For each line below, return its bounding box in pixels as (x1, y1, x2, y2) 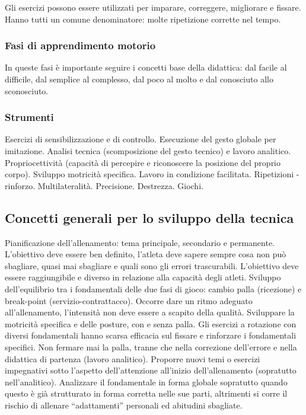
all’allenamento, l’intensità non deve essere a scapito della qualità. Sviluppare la (5, 306, 295, 318)
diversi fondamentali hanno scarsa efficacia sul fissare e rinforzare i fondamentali (5, 329, 297, 341)
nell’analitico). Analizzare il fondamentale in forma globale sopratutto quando (5, 375, 288, 388)
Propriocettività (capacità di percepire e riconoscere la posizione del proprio (5, 156, 281, 168)
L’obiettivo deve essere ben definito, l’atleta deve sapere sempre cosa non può (5, 248, 286, 260)
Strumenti (5, 110, 54, 124)
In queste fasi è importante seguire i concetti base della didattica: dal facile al (5, 61, 287, 74)
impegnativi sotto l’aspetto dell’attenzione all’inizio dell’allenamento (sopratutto (5, 364, 297, 376)
